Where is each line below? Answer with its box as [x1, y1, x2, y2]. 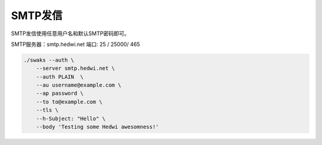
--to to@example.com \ [36, 98, 103, 105]
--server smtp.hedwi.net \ [36, 65, 116, 72]
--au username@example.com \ [36, 82, 122, 89]
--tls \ [36, 107, 59, 113]
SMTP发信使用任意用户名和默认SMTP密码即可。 [11, 30, 130, 37]
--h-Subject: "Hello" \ [36, 115, 106, 122]
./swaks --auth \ [23, 57, 75, 63]
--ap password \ [36, 90, 83, 97]
